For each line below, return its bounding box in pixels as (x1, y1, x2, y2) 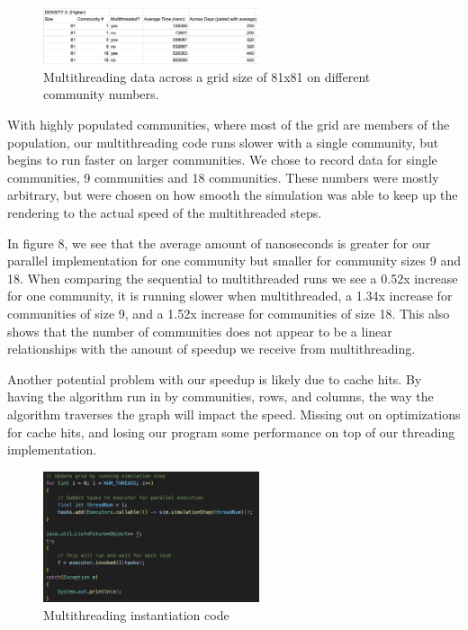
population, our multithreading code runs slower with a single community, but (7, 132, 439, 151)
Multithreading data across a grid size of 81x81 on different (43, 67, 371, 85)
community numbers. (43, 85, 159, 103)
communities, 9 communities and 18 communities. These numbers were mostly (7, 167, 439, 186)
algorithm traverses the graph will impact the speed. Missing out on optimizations (7, 404, 461, 423)
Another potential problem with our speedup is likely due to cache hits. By (7, 369, 422, 388)
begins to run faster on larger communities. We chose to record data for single (7, 150, 437, 169)
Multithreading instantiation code (43, 605, 229, 624)
